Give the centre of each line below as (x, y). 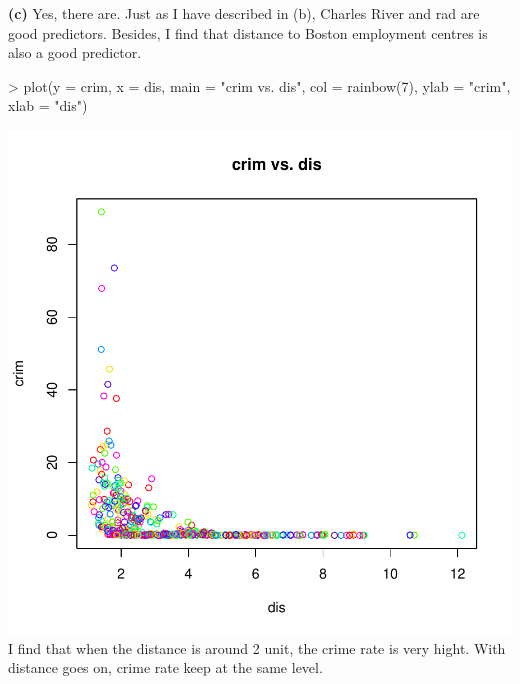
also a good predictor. (75, 52)
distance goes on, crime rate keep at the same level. (165, 667)
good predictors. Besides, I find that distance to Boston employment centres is (248, 32)
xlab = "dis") (48, 105)
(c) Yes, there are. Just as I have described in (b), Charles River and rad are (244, 13)
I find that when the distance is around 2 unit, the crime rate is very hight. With (257, 647)
